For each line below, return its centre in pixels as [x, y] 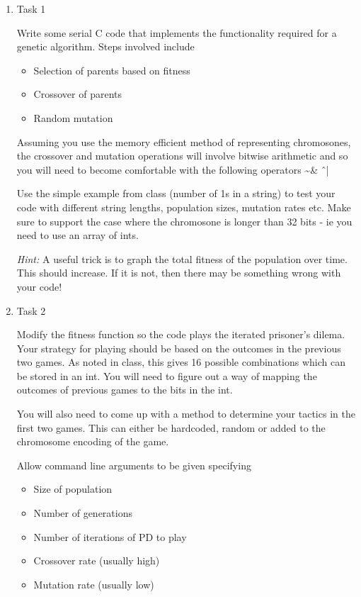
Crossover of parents [78, 94]
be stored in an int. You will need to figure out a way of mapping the [167, 375]
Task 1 [31, 9]
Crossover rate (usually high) [97, 560]
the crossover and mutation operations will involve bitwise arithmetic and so [182, 156]
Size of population [73, 489]
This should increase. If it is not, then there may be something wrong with [179, 273]
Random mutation [73, 117]
